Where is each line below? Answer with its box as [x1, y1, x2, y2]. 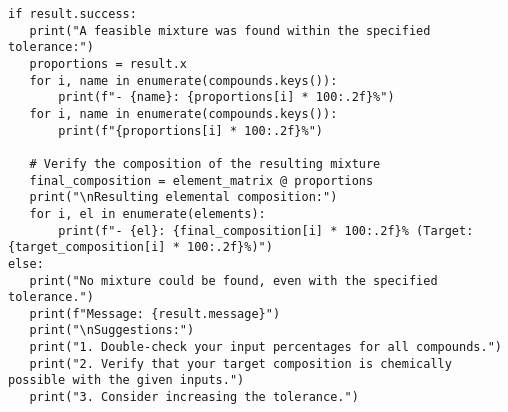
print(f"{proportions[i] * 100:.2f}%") [58, 123, 323, 138]
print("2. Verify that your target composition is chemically [29, 356, 452, 371]
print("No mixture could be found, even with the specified [29, 273, 438, 288]
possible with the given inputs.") [8, 373, 245, 388]
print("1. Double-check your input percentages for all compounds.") [29, 340, 502, 355]
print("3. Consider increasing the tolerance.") [29, 390, 359, 405]
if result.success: [8, 7, 137, 21]
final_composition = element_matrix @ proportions [29, 173, 374, 188]
